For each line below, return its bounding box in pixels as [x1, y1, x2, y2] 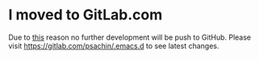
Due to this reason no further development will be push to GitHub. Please [8, 32, 252, 42]
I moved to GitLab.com [8, 6, 163, 24]
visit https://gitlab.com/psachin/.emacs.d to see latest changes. [8, 40, 219, 50]
